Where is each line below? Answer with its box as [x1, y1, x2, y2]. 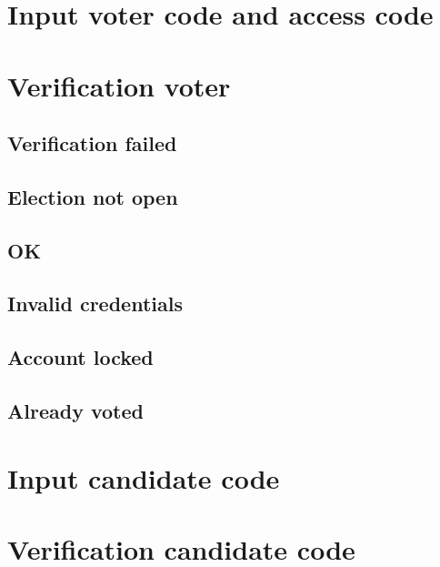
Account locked [7, 343, 154, 371]
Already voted [7, 397, 144, 425]
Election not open [7, 182, 178, 210]
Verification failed [7, 129, 177, 157]
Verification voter [7, 66, 231, 104]
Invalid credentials [7, 289, 183, 318]
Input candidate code [7, 459, 280, 496]
